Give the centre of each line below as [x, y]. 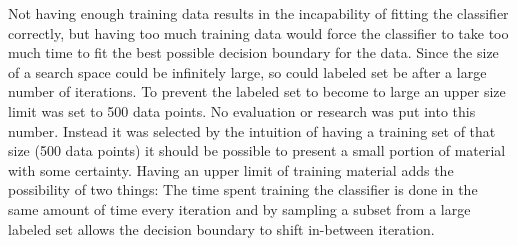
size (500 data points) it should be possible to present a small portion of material [257, 150]
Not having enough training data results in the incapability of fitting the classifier [258, 13]
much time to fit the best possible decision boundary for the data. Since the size [253, 52]
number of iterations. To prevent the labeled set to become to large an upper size [257, 91]
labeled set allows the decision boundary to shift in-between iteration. [221, 228]
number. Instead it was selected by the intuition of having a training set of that [252, 130]
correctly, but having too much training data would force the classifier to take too [258, 32]
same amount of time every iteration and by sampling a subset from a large [239, 208]
